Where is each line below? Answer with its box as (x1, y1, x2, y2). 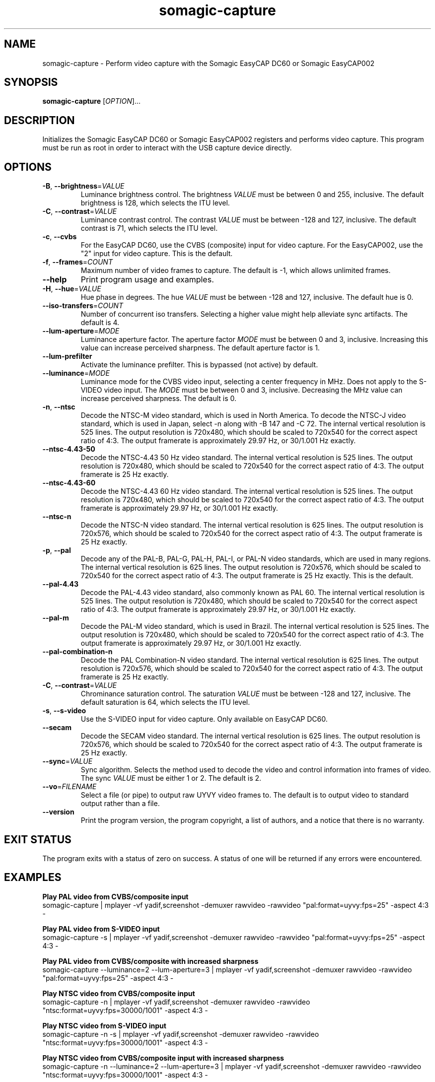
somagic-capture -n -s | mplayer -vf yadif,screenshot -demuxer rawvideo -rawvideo (42, 1029, 319, 1038)
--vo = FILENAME (42, 782, 97, 791)
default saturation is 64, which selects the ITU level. (80, 698, 250, 707)
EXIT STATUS (4, 833, 72, 846)
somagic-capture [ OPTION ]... (42, 97, 141, 106)
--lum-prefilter (42, 352, 92, 361)
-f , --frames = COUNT (42, 258, 113, 267)
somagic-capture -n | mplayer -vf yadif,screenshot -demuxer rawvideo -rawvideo (42, 997, 310, 1006)
